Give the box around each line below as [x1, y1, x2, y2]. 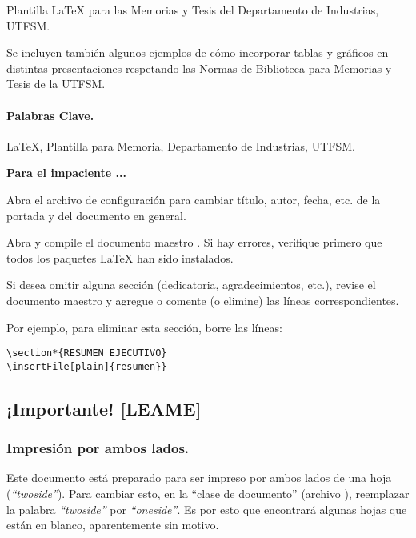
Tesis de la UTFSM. [6, 75, 106, 92]
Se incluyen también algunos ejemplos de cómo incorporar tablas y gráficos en [6, 44, 389, 61]
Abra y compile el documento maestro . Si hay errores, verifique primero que [6, 234, 382, 251]
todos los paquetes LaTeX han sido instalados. [6, 249, 234, 266]
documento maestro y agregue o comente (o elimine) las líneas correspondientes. [6, 291, 399, 308]
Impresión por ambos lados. [6, 438, 190, 458]
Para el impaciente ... [6, 164, 126, 181]
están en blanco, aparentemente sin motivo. [6, 516, 219, 533]
